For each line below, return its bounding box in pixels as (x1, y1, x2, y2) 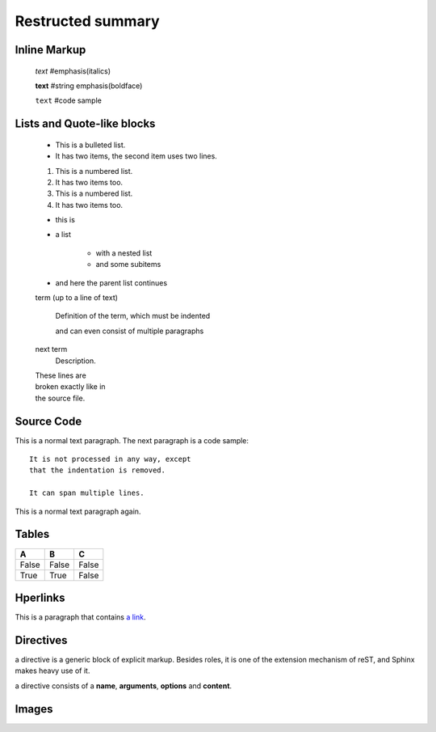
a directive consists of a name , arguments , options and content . (15, 680, 233, 691)
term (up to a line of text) (35, 293, 119, 303)
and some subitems (95, 260, 161, 269)
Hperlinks (15, 590, 65, 604)
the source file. (35, 393, 86, 403)
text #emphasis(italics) (35, 66, 111, 76)
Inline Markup (15, 43, 86, 57)
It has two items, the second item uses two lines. (55, 151, 217, 161)
